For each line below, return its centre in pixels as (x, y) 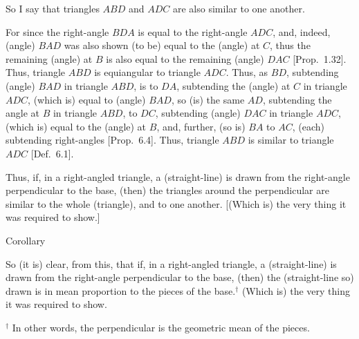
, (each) (308, 126)
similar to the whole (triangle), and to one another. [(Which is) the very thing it (176, 203)
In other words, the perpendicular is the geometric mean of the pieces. (161, 327)
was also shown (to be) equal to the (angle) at (162, 45)
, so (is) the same (208, 99)
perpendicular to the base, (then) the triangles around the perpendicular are (167, 190)
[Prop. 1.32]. (320, 58)
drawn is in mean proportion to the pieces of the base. (121, 290)
